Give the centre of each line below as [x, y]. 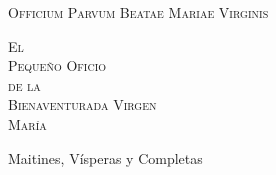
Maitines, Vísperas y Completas [105, 157]
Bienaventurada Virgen [82, 104]
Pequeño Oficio [57, 65]
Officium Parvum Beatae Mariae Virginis [138, 12]
